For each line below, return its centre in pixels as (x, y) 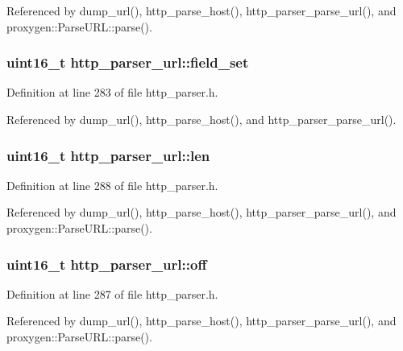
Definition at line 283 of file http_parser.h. (112, 92)
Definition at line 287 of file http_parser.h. (112, 293)
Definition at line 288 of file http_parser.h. (112, 185)
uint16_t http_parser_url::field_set (128, 62)
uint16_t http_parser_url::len (108, 155)
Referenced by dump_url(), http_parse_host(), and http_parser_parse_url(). (201, 119)
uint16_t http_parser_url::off (107, 264)
